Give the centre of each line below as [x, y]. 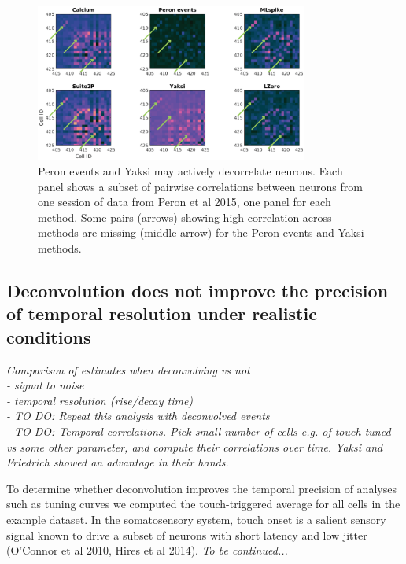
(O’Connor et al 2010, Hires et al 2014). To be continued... [147, 550]
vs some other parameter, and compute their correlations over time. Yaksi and [195, 446]
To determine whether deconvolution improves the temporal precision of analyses [201, 488]
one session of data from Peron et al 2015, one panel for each [185, 202]
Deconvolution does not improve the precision [197, 290]
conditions [49, 336]
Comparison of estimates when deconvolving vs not [128, 369]
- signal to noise [45, 385]
